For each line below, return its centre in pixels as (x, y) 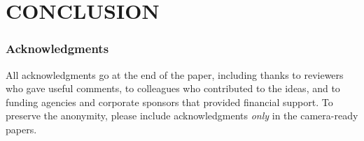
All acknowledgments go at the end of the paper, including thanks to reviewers (175, 74)
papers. (21, 129)
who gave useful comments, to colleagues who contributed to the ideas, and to (173, 88)
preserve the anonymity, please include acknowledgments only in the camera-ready (182, 116)
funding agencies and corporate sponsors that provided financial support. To (169, 102)
